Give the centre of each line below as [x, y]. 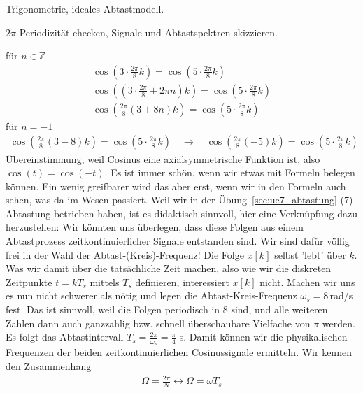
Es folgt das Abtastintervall [65, 337]
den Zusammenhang [49, 366]
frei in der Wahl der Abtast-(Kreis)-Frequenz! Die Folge [125, 254]
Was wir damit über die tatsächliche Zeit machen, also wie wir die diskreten [169, 268]
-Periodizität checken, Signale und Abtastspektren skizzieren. [147, 32]
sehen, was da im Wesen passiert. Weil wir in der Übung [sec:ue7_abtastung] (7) [179, 200]
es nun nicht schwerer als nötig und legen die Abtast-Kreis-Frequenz [151, 295]
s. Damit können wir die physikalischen [263, 337]
